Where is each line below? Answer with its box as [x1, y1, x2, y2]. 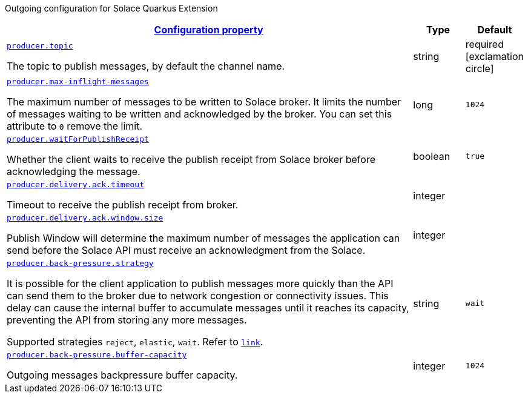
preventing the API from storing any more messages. [7, 314, 247, 326]
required [465, 38, 504, 50]
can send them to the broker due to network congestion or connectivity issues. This [7, 290, 389, 302]
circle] [465, 62, 494, 75]
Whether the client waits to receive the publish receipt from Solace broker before [7, 153, 375, 165]
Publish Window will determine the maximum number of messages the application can [7, 232, 400, 244]
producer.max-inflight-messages [7, 77, 149, 86]
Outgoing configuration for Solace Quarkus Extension [5, 3, 218, 13]
